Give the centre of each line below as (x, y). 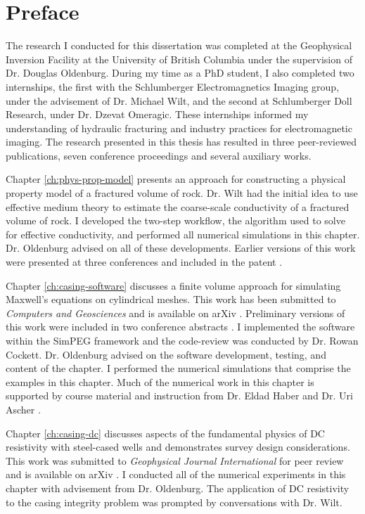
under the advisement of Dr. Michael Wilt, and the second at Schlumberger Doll (179, 100)
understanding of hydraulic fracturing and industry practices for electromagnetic (179, 128)
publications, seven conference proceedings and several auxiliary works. (159, 155)
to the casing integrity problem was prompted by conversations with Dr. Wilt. (174, 502)
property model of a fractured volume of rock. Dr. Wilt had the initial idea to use (182, 193)
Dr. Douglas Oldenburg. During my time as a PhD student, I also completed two (180, 73)
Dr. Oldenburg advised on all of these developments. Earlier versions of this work (181, 248)
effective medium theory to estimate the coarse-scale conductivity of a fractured (178, 206)
